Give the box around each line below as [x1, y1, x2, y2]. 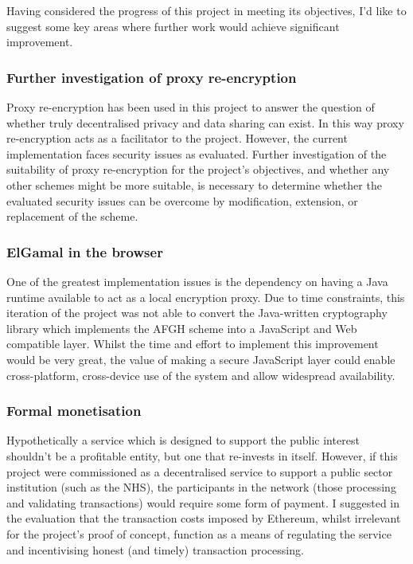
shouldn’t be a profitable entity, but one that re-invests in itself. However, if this [6, 447, 398, 464]
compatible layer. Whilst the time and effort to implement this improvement [6, 335, 379, 352]
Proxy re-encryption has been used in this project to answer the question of [6, 99, 375, 115]
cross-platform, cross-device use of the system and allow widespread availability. [6, 366, 395, 383]
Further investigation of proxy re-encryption [6, 67, 297, 87]
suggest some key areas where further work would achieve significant [6, 18, 340, 34]
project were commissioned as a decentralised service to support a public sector [6, 463, 393, 480]
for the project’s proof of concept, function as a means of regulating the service [6, 525, 392, 542]
